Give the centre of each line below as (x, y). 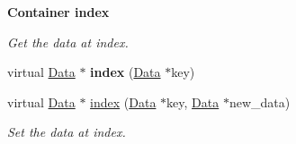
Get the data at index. (68, 42)
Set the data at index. (67, 132)
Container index (58, 12)
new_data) (260, 102)
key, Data (193, 102)
